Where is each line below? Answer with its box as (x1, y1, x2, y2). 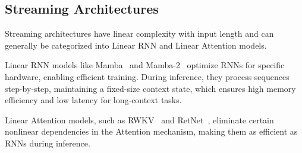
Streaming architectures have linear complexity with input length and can (5, 27, 274, 40)
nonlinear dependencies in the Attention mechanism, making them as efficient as (5, 125, 298, 138)
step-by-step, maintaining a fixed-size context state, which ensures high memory (5, 82, 296, 94)
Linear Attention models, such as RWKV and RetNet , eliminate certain (5, 113, 274, 126)
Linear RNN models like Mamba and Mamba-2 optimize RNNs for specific (5, 59, 285, 71)
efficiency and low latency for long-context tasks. (5, 94, 182, 106)
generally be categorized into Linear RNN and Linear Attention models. (5, 39, 267, 51)
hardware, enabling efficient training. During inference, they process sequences (5, 70, 290, 82)
